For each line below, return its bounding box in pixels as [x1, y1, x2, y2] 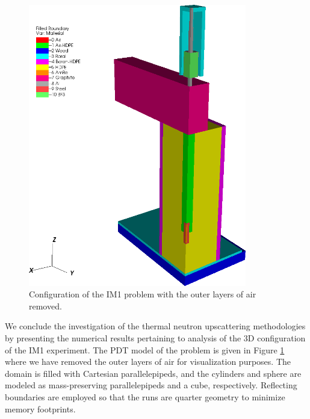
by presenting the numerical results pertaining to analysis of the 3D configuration [5, 332, 306, 344]
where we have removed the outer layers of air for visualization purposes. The [5, 355, 291, 368]
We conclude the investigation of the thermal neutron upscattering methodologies [5, 320, 306, 332]
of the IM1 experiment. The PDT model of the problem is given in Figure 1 [5, 343, 285, 356]
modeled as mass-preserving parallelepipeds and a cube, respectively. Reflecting [5, 379, 297, 391]
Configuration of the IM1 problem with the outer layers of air [29, 288, 256, 300]
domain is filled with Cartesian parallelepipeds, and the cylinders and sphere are [5, 367, 302, 379]
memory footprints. [5, 402, 76, 415]
